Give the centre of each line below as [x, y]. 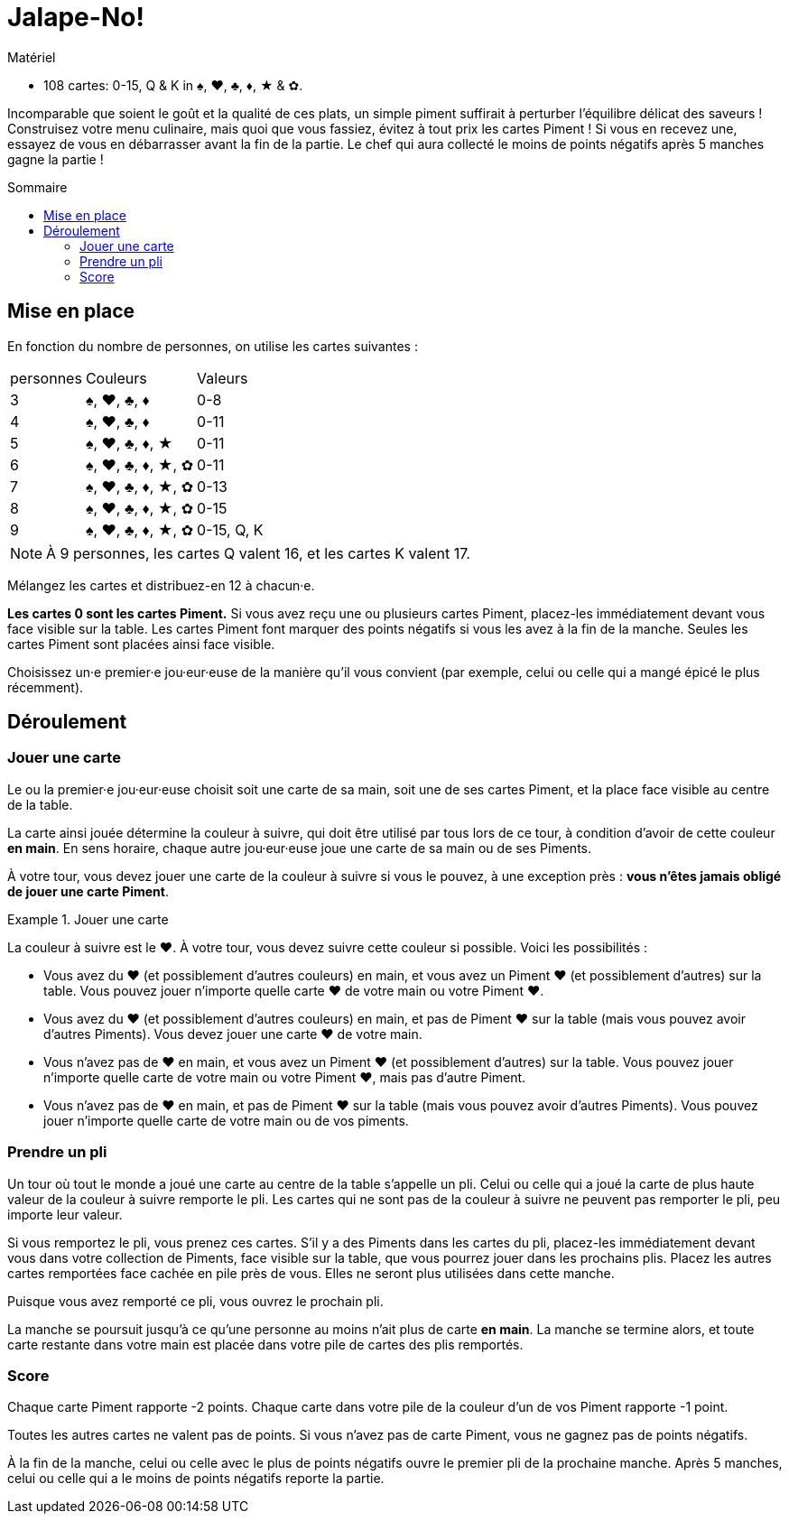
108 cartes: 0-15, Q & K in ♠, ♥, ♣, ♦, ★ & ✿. [173, 85]
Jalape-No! [76, 17]
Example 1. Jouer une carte [88, 919]
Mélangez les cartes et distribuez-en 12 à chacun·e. [161, 585]
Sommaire [37, 187]
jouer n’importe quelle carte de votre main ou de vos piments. [226, 1120]
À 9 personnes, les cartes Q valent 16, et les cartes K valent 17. [258, 553]
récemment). [46, 687]
